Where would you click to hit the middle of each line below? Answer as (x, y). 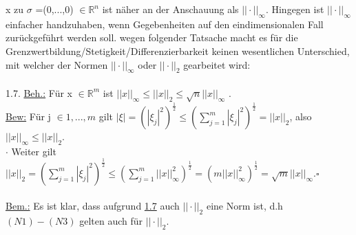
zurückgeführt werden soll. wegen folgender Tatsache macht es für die (152, 37)
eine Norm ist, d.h (244, 206)
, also (301, 116)
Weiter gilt (34, 151)
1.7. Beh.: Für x (39, 92)
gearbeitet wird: (217, 64)
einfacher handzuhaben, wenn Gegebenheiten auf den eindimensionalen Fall (165, 24)
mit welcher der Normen (57, 64)
